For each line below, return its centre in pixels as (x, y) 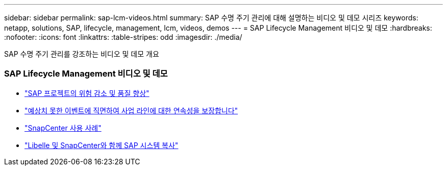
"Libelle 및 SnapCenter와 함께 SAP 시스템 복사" (102, 145)
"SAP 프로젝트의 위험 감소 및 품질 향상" (87, 93)
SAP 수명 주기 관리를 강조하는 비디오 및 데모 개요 (82, 54)
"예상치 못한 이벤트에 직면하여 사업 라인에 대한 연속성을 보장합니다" (131, 110)
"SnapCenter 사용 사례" (63, 128)
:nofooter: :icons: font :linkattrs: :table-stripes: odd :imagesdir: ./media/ (123, 37)
